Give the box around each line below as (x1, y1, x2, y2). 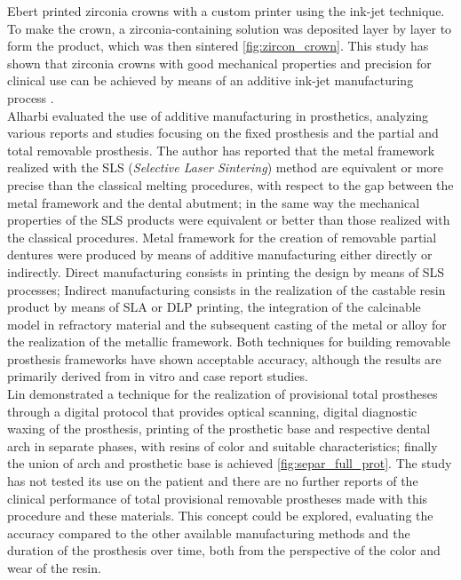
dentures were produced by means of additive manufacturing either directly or (7, 245, 433, 264)
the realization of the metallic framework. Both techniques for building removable (7, 332, 451, 351)
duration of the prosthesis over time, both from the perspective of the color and (7, 541, 441, 560)
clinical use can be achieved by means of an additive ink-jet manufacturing (7, 71, 414, 90)
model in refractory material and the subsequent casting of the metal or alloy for (7, 314, 447, 333)
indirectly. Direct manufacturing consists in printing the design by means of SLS (7, 262, 445, 281)
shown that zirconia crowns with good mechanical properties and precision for (7, 53, 432, 72)
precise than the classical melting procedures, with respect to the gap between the (7, 175, 454, 194)
